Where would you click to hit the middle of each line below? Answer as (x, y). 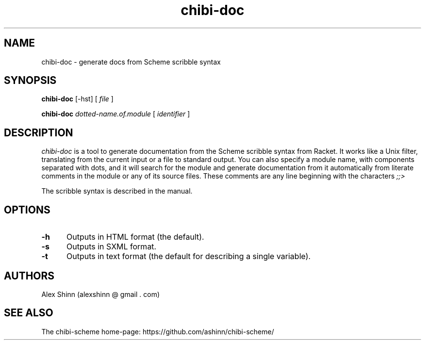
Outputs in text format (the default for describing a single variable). (188, 256)
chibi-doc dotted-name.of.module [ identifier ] (116, 114)
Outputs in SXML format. (111, 247)
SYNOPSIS (30, 81)
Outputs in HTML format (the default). (135, 237)
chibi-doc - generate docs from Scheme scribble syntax (131, 62)
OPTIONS (27, 210)
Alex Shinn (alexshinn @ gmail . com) (101, 294)
